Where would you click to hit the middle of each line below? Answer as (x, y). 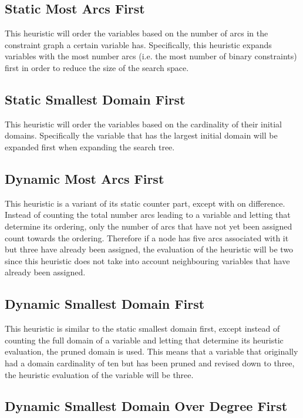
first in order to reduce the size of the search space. (97, 67)
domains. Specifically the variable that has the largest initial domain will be (141, 135)
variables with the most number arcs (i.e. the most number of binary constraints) (151, 56)
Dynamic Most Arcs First (85, 178)
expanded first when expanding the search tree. (90, 146)
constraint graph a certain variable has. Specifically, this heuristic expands (138, 44)
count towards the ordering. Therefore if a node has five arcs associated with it (147, 237)
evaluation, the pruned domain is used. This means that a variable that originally (151, 351)
